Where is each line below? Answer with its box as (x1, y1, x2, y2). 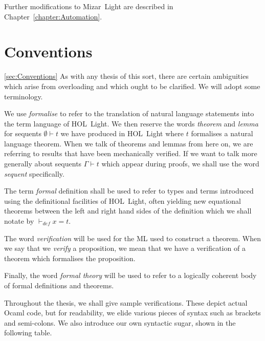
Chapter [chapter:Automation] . (4, 11, 102, 22)
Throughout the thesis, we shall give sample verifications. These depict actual (4, 297, 248, 308)
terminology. (4, 91, 43, 101)
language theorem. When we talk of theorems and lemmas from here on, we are (4, 138, 253, 148)
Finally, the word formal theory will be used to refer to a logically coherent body (4, 270, 257, 281)
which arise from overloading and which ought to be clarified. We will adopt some (4, 80, 260, 91)
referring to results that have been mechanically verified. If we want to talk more (4, 148, 257, 159)
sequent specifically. (4, 168, 64, 179)
